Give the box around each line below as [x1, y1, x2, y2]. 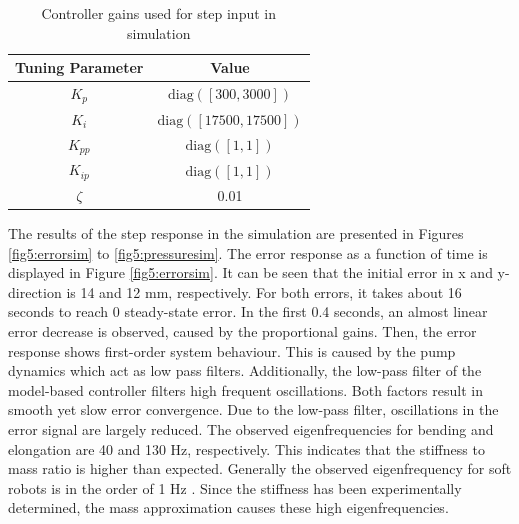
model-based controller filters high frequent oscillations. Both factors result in [8, 379, 483, 400]
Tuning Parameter [15, 57, 144, 78]
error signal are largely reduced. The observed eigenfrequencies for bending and [8, 419, 494, 440]
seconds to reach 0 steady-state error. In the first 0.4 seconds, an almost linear [8, 301, 488, 322]
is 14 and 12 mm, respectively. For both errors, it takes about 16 [66, 281, 462, 302]
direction [8, 281, 62, 302]
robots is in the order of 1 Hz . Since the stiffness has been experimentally [8, 477, 462, 498]
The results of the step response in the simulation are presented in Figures [8, 223, 464, 244]
